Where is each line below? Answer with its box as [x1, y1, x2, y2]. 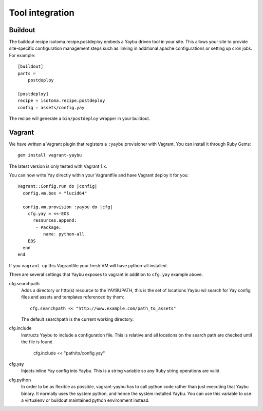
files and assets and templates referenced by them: [21, 294, 124, 300]
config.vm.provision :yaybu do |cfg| [22, 204, 113, 210]
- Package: [36, 224, 62, 230]
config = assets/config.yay [18, 105, 85, 110]
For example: [9, 52, 36, 58]
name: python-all [43, 232, 85, 237]
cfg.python [9, 377, 31, 383]
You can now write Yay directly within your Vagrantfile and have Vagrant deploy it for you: [9, 172, 189, 178]
